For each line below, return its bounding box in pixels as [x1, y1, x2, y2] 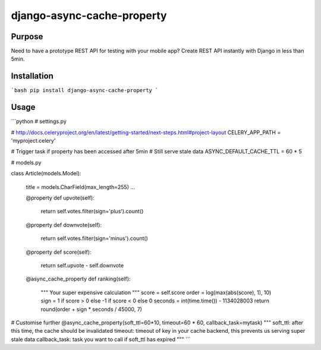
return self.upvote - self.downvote [40, 261, 124, 269]
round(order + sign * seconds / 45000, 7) [40, 305, 143, 313]
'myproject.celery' [11, 137, 56, 144]
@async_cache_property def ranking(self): [26, 275, 131, 282]
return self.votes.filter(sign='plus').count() [40, 208, 144, 215]
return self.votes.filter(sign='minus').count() [40, 235, 149, 242]
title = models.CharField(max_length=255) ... [26, 183, 136, 190]
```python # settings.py [11, 118, 67, 125]
